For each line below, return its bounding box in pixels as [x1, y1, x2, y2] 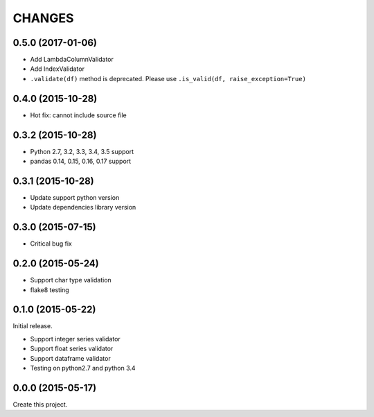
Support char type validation [30, 276, 112, 284]
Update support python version [30, 193, 120, 201]
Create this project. [12, 400, 68, 409]
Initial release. [12, 322, 53, 330]
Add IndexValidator [30, 65, 84, 73]
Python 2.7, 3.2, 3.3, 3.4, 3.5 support [30, 147, 134, 155]
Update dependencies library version [30, 203, 136, 212]
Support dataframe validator [30, 354, 111, 362]
